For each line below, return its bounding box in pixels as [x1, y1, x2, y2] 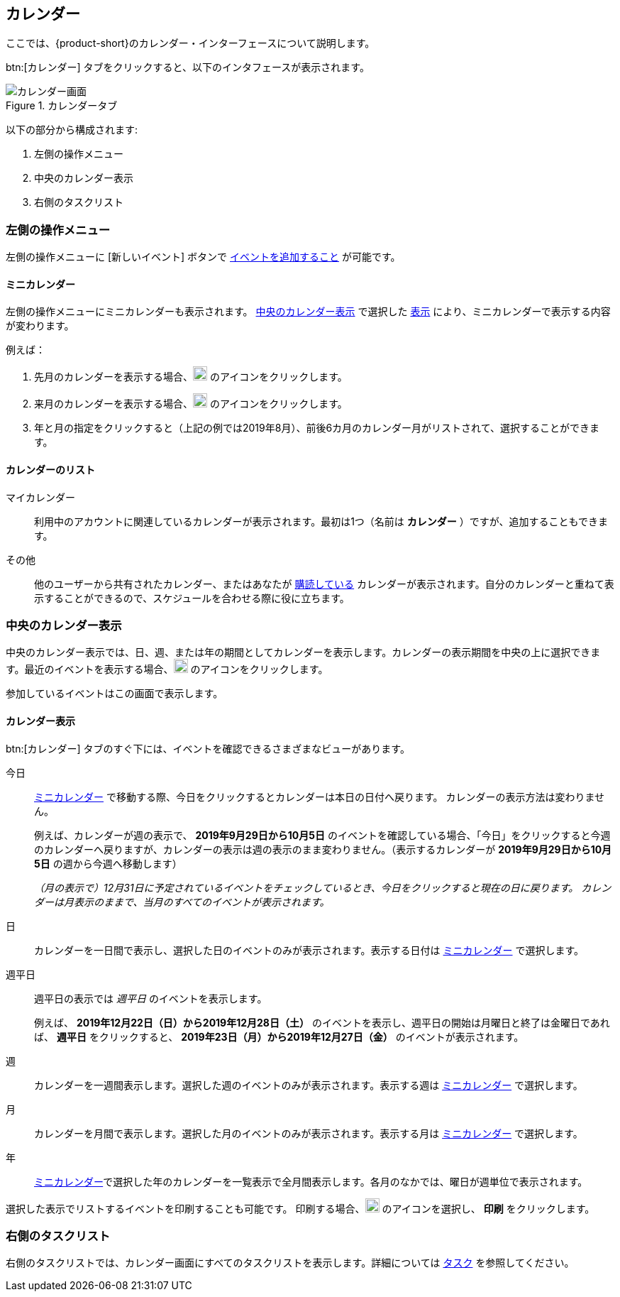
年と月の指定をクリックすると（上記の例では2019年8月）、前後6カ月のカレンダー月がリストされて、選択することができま [34, 422, 599, 434]
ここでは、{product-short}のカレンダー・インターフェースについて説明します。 [6, 37, 375, 50]
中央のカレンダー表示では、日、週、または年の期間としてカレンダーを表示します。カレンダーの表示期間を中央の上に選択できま [6, 646, 601, 659]
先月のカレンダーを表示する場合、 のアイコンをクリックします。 [34, 371, 348, 383]
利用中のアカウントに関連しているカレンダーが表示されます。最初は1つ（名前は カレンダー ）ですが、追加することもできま [34, 515, 608, 527]
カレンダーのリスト [6, 464, 95, 476]
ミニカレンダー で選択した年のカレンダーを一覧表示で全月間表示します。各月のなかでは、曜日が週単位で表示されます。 [34, 1175, 588, 1188]
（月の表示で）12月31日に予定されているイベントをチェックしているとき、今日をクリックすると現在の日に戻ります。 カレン [34, 881, 611, 894]
